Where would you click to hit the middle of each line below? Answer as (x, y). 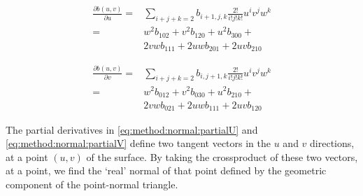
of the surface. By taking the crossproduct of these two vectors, (222, 156)
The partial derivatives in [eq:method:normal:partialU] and (132, 129)
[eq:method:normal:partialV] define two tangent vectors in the (138, 143)
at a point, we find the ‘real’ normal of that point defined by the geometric (166, 170)
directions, (332, 143)
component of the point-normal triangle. (92, 184)
